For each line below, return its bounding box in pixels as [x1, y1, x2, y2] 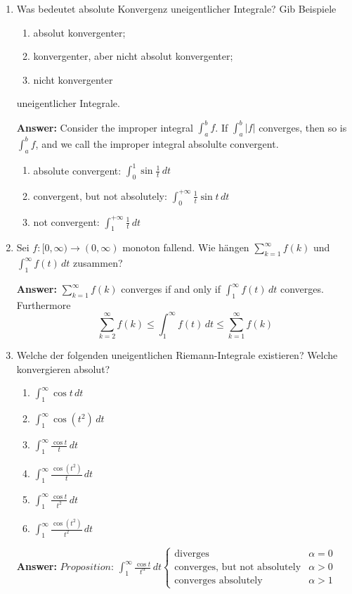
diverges [174, 549, 209, 560]
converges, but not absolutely [174, 562, 301, 573]
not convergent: [33, 214, 100, 229]
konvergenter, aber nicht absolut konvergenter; [33, 49, 233, 63]
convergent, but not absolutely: [33, 188, 167, 203]
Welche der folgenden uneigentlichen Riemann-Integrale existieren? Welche [16, 348, 338, 362]
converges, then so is [259, 120, 347, 134]
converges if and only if [121, 282, 221, 296]
